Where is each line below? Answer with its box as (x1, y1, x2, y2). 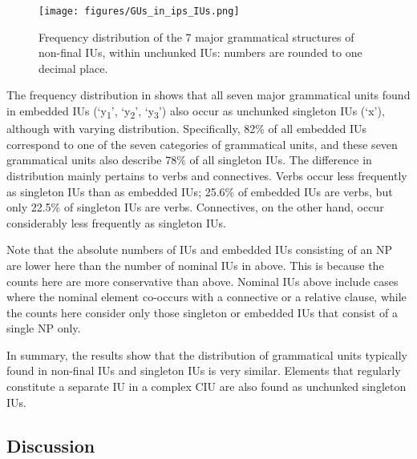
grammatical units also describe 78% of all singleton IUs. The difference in (6, 151, 372, 168)
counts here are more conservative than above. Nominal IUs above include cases (6, 272, 399, 289)
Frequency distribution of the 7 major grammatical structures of (38, 28, 354, 45)
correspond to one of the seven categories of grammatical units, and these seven (6, 135, 398, 152)
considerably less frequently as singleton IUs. (6, 214, 226, 231)
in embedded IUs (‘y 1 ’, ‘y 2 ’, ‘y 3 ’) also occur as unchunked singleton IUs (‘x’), (6, 103, 385, 121)
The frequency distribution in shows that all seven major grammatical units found (6, 87, 411, 103)
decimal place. (38, 59, 108, 76)
